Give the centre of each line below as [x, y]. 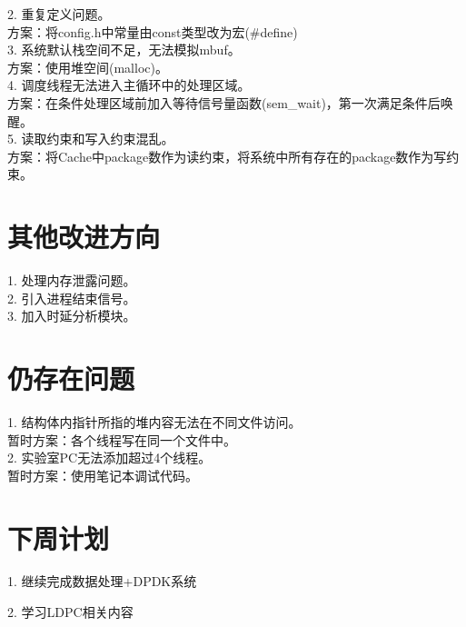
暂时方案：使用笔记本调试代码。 [103, 475]
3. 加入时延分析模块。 [72, 316]
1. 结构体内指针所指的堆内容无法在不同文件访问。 [154, 421]
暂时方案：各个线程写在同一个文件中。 [122, 439]
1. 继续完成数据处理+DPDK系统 [102, 581]
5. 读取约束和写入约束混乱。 [91, 139]
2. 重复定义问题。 [59, 14]
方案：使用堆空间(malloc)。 [88, 67]
